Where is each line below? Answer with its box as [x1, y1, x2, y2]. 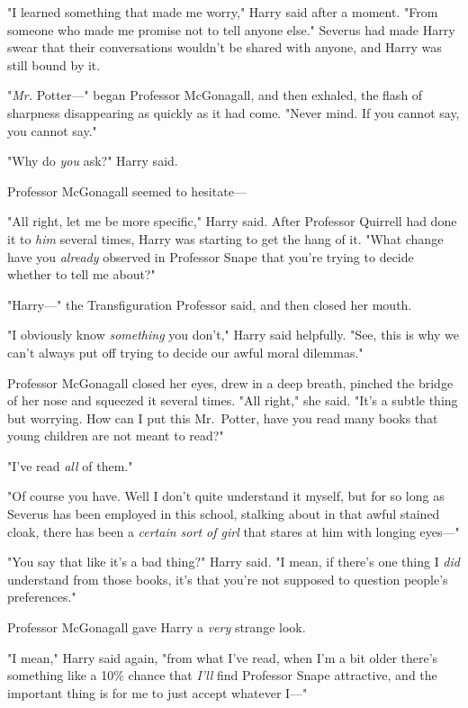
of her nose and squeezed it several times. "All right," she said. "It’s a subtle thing [7, 391, 458, 410]
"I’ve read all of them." [7, 456, 133, 475]
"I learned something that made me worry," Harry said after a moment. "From [7, 3, 438, 21]
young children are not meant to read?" [7, 426, 224, 445]
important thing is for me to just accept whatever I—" [7, 683, 308, 702]
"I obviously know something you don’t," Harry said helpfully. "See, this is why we [7, 325, 459, 344]
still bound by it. [7, 55, 101, 74]
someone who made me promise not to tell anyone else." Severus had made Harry [7, 20, 455, 39]
